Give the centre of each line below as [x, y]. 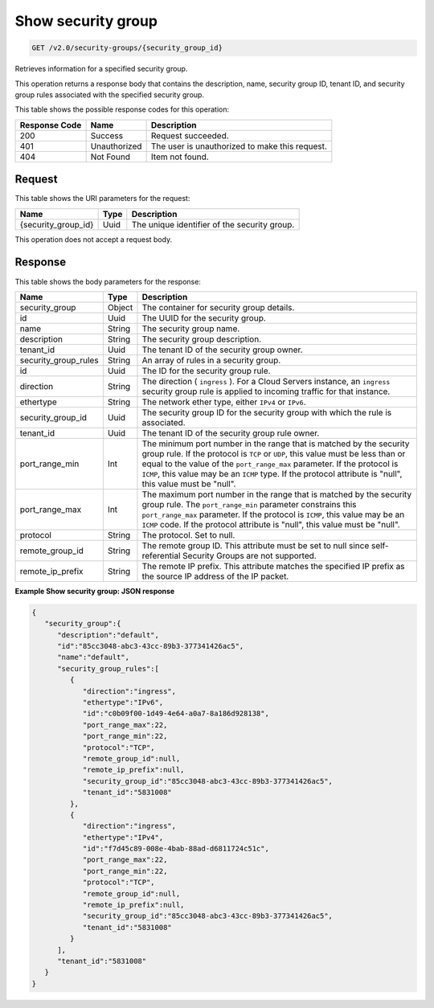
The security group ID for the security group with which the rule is [267, 412]
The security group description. [202, 339]
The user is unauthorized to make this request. [239, 146]
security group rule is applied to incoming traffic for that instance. [266, 391]
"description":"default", [108, 635]
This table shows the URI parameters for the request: [102, 199]
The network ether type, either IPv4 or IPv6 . [224, 402]
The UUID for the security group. [204, 318]
